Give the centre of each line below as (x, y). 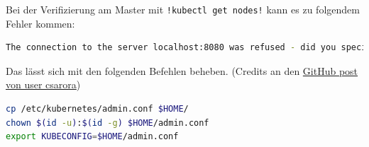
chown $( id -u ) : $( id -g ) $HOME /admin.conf (108, 123)
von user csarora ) (43, 84)
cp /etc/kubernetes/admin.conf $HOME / (97, 109)
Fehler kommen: (40, 23)
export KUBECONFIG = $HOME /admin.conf (92, 137)
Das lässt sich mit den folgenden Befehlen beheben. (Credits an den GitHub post (182, 70)
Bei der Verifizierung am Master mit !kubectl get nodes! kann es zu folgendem (183, 9)
